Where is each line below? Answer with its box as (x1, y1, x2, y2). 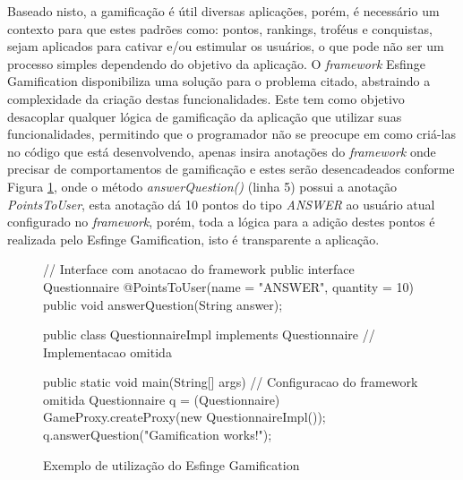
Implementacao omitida (43, 342, 172, 361)
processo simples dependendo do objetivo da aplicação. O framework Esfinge (7, 54, 425, 73)
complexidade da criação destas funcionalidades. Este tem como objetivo (7, 89, 405, 107)
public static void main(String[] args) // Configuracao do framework (43, 373, 418, 391)
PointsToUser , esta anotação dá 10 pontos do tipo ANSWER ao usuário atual (7, 194, 435, 213)
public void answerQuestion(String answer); (43, 295, 283, 313)
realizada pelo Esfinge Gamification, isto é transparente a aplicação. (7, 229, 380, 248)
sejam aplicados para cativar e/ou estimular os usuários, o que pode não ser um (7, 37, 444, 56)
